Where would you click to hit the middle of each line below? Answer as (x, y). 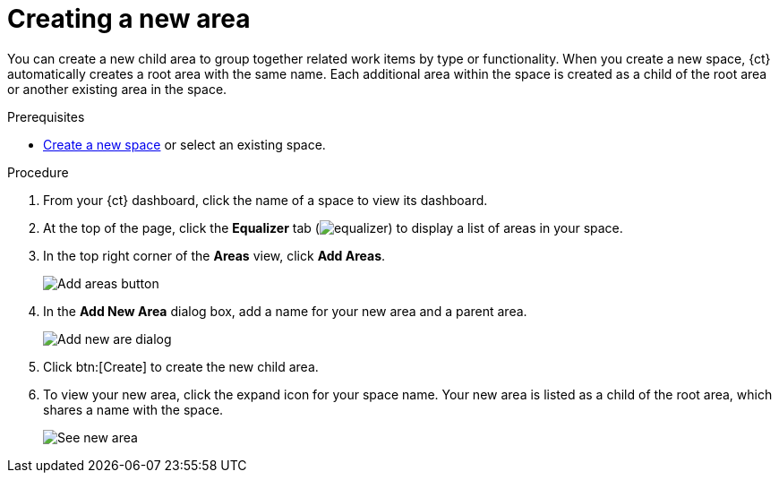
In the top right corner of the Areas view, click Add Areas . (214, 255)
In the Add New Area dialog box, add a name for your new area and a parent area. (285, 311)
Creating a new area (129, 19)
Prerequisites (46, 116)
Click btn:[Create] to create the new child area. (181, 366)
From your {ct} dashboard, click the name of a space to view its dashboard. (265, 200)
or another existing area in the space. (117, 89)
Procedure (38, 172)
